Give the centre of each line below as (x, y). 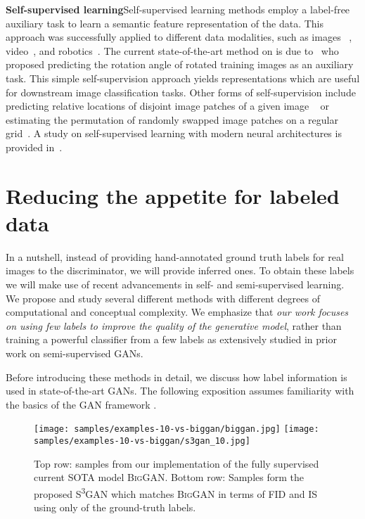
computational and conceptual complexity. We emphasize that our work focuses (177, 312)
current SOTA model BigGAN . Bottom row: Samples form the (169, 477)
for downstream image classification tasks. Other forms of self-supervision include (181, 92)
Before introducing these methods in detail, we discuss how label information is (177, 377)
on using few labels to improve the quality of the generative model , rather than (174, 325)
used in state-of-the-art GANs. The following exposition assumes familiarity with (180, 391)
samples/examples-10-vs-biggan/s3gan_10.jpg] (142, 441)
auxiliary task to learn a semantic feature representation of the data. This (165, 23)
